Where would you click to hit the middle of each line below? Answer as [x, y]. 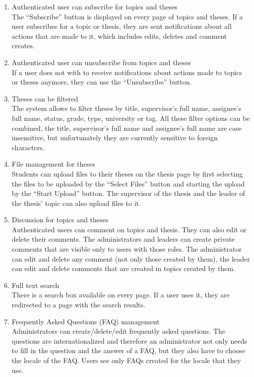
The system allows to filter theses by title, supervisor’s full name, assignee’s [127, 108]
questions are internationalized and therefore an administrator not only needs [129, 340]
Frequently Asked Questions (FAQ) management [86, 321]
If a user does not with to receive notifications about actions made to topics [127, 72]
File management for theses [53, 164]
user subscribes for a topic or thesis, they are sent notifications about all [122, 26]
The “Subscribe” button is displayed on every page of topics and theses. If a [127, 16]
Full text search [35, 285]
